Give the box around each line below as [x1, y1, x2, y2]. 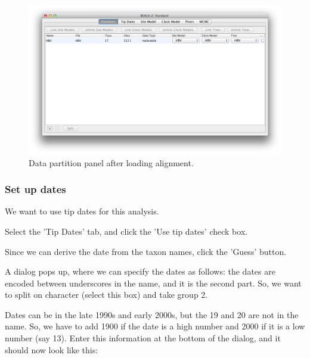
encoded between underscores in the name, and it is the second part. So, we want [5, 276, 302, 289]
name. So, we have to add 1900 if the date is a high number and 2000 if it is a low [5, 320, 305, 332]
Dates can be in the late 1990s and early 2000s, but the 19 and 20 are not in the [5, 308, 299, 320]
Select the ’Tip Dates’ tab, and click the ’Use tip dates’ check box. [5, 225, 248, 237]
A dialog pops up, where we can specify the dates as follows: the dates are [5, 265, 275, 278]
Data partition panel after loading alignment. [29, 156, 194, 169]
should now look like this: [5, 343, 98, 356]
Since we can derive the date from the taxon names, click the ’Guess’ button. [5, 245, 287, 257]
